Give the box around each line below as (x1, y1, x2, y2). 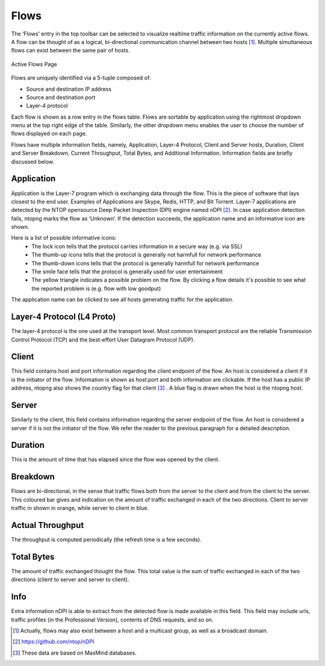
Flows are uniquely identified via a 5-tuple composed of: (11, 74, 152, 81)
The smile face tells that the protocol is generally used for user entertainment (31, 268, 223, 275)
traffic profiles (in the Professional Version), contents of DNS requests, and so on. (11, 616, 214, 623)
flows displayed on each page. (11, 130, 87, 137)
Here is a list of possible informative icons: (11, 234, 117, 241)
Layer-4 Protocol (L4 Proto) (11, 312, 116, 322)
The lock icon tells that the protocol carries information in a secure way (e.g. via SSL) (31, 243, 243, 250)
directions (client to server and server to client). (11, 576, 129, 584)
